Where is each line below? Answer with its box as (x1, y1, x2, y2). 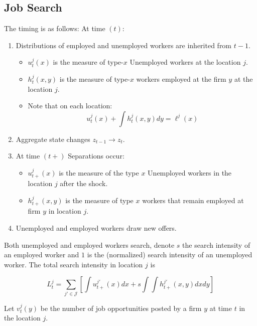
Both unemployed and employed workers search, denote (4, 239, 175, 250)
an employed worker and (4, 249, 79, 260)
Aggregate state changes (16, 133, 90, 144)
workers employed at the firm (136, 73, 226, 84)
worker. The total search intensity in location (4, 259, 143, 269)
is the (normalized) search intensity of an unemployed (87, 249, 252, 260)
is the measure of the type (59, 167, 139, 178)
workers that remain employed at (142, 195, 244, 205)
